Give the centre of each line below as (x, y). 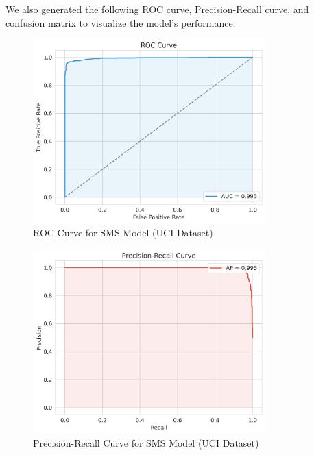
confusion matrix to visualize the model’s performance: (121, 22)
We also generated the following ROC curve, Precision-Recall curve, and (157, 9)
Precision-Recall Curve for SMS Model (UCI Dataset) (146, 443)
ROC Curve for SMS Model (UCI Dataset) (123, 233)
